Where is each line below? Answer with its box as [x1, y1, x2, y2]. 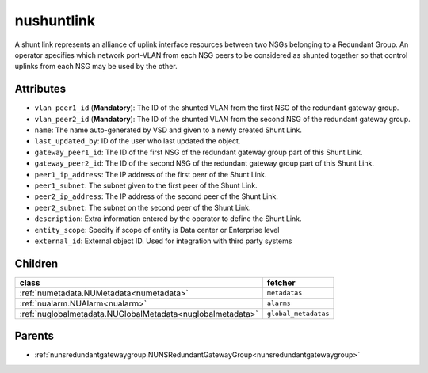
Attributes [14, 82, 67, 96]
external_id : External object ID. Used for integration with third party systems [34, 236, 292, 245]
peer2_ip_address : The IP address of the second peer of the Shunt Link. [34, 192, 279, 201]
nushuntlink [14, 12, 96, 29]
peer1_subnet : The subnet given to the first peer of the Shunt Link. [34, 181, 258, 190]
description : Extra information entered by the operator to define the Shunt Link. [34, 214, 302, 223]
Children [14, 257, 59, 270]
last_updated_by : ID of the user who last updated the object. [34, 136, 241, 146]
